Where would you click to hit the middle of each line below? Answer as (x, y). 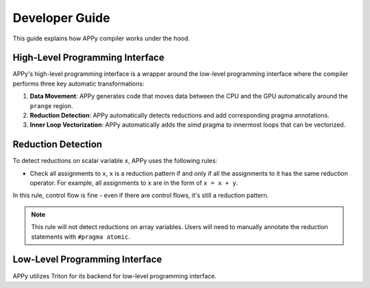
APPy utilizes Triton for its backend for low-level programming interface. (115, 276)
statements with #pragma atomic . (81, 237)
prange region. (51, 105)
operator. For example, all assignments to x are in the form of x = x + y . (134, 183)
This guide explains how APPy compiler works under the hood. (101, 38)
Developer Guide (61, 18)
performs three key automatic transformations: (78, 83)
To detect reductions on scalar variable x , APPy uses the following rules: (115, 161)
